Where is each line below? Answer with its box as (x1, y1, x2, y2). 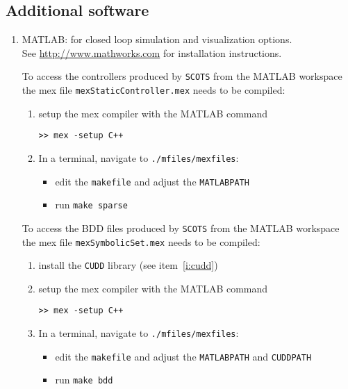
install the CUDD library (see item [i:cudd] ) (38, 258, 218, 272)
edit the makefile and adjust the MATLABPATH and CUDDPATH (55, 349, 312, 363)
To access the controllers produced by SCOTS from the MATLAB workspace (22, 69, 342, 83)
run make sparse (55, 197, 128, 212)
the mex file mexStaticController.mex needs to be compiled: (22, 83, 285, 97)
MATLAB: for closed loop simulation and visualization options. (22, 32, 292, 47)
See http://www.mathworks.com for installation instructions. (22, 45, 282, 60)
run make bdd (55, 372, 113, 387)
